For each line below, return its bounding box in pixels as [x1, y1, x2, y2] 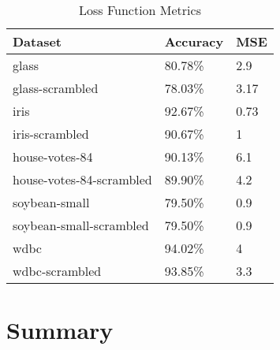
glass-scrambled [13, 79, 99, 97]
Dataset [13, 32, 62, 50]
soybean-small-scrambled [13, 216, 149, 234]
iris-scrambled [13, 125, 89, 143]
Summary [6, 314, 114, 346]
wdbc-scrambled [13, 262, 102, 280]
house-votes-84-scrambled [13, 170, 152, 188]
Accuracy [164, 32, 224, 50]
